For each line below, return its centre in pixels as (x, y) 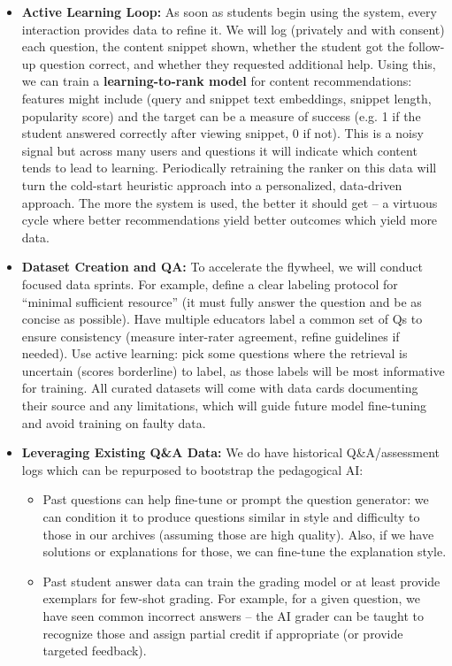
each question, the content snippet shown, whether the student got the (213, 46)
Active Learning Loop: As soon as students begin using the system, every (229, 11)
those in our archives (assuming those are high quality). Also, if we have (238, 534)
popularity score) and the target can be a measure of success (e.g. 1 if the (221, 115)
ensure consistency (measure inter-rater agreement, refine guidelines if (211, 336)
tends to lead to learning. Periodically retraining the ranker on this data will (229, 168)
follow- (426, 46)
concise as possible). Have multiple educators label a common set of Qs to (222, 319)
